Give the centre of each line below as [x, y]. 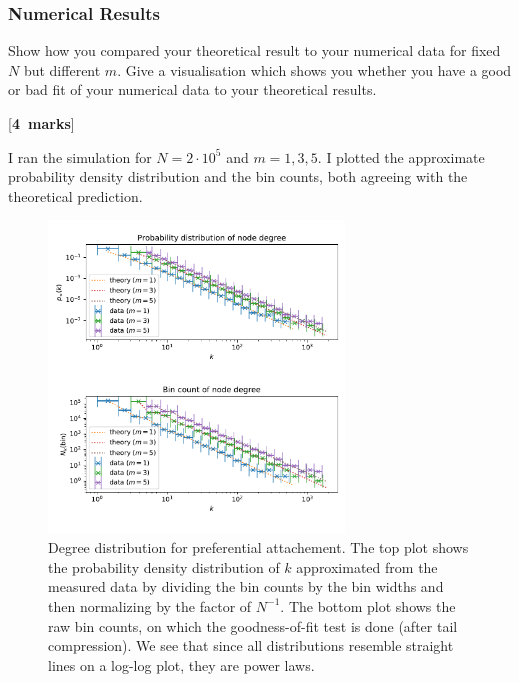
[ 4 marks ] [41, 123]
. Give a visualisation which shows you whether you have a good [314, 69]
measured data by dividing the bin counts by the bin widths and [246, 586]
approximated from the [367, 566]
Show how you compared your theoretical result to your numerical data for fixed [254, 50]
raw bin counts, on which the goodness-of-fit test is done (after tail [253, 625]
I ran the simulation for [80, 156]
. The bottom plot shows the [368, 605]
